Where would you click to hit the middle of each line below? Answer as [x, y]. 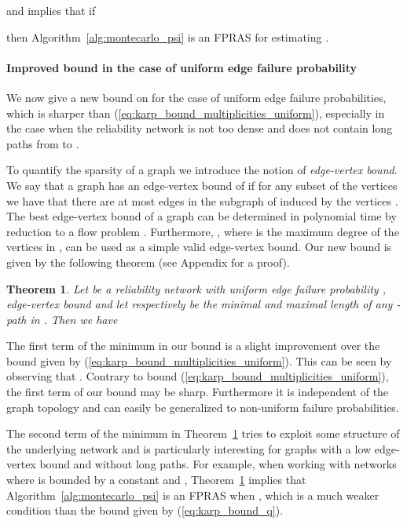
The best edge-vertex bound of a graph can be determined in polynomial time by [202, 216]
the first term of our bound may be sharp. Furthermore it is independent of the [198, 392]
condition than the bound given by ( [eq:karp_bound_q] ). [145, 510]
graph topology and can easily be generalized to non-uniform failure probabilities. [203, 407]
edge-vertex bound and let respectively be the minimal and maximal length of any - [203, 304]
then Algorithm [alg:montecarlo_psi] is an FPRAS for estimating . [168, 36]
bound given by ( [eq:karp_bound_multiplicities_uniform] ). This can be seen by [199, 360]
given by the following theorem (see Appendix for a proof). [148, 262]
